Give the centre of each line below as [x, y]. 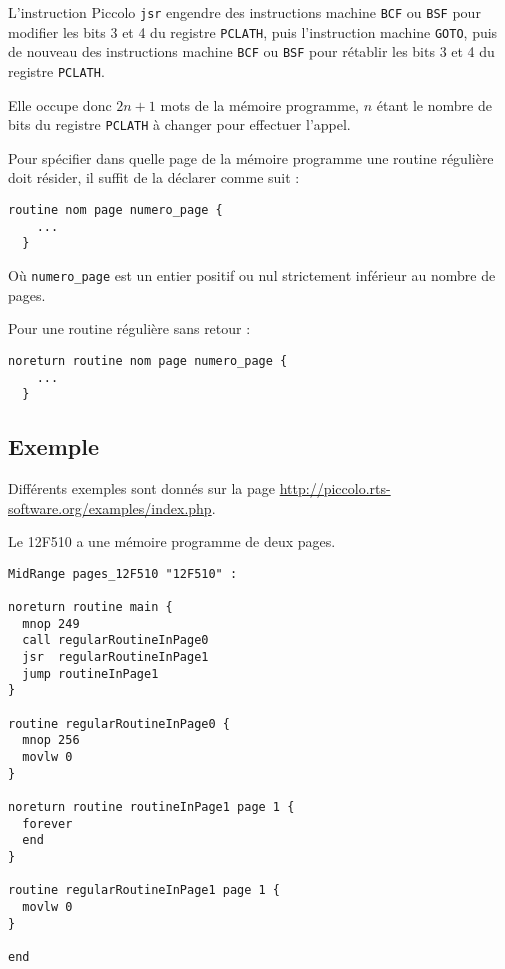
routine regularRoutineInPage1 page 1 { [144, 890]
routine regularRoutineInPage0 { [119, 723]
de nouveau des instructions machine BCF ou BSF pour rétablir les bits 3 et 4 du [251, 51]
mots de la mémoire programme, [259, 104]
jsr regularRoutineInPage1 [115, 657]
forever [47, 823]
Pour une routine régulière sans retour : [129, 328]
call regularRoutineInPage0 [115, 640]
